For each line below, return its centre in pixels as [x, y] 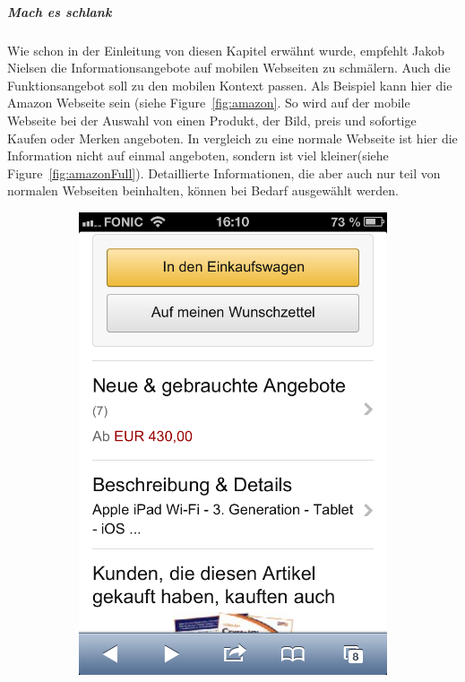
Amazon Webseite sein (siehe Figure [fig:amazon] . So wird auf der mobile [209, 103]
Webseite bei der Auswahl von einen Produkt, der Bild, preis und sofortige [212, 120]
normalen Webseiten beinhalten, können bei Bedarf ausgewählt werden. [203, 190]
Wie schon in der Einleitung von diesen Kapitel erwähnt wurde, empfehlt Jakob [226, 50]
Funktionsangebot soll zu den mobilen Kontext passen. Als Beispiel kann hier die [230, 85]
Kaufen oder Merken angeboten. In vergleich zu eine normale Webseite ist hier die [232, 138]
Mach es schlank [60, 11]
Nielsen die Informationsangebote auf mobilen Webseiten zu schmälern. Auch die [229, 68]
